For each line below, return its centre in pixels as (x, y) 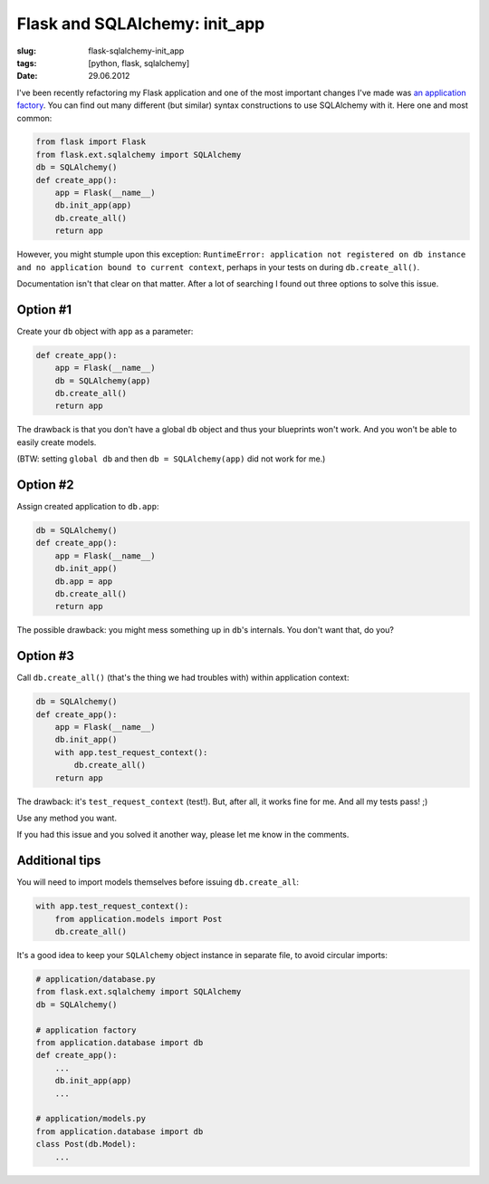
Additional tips (59, 861)
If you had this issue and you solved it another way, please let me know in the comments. (183, 835)
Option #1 (44, 310)
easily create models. (57, 442)
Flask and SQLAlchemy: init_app (141, 24)
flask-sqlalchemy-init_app (136, 51)
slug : (26, 51)
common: (34, 118)
